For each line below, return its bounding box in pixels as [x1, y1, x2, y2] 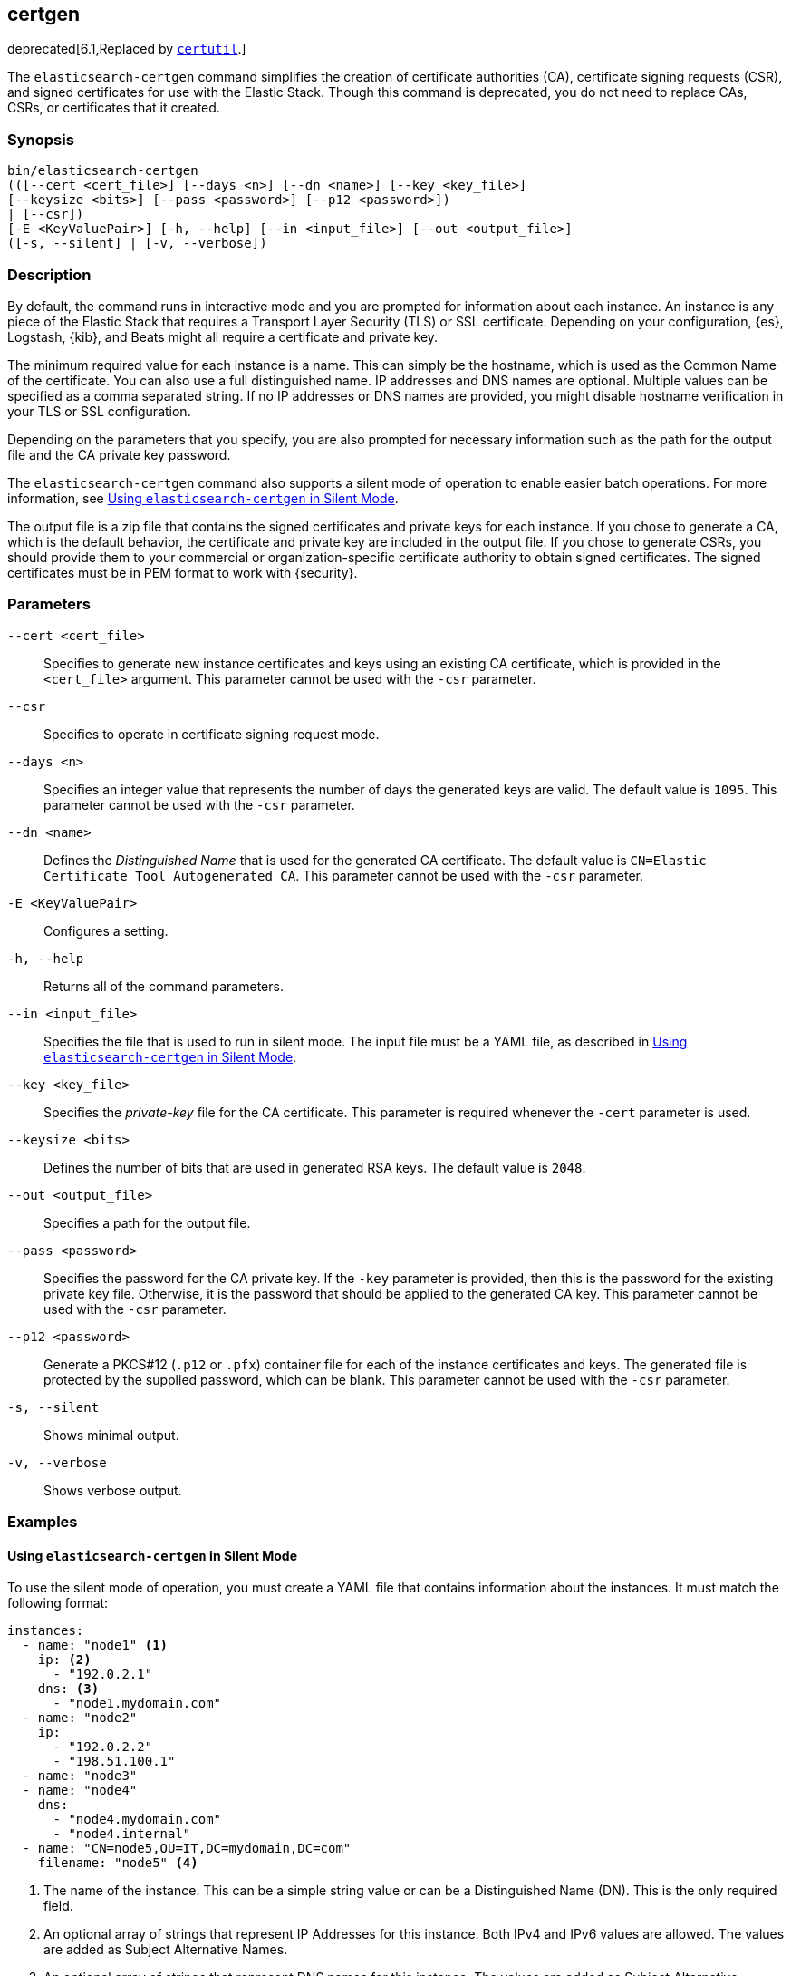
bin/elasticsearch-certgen [7, 163, 198, 179]
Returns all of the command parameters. [43, 978, 284, 994]
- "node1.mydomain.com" [53, 1696, 222, 1711]
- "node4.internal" [53, 1826, 191, 1842]
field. [43, 1898, 73, 1914]
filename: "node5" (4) [37, 1855, 198, 1871]
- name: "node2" [22, 1710, 138, 1726]
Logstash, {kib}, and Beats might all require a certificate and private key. [7, 328, 439, 345]
